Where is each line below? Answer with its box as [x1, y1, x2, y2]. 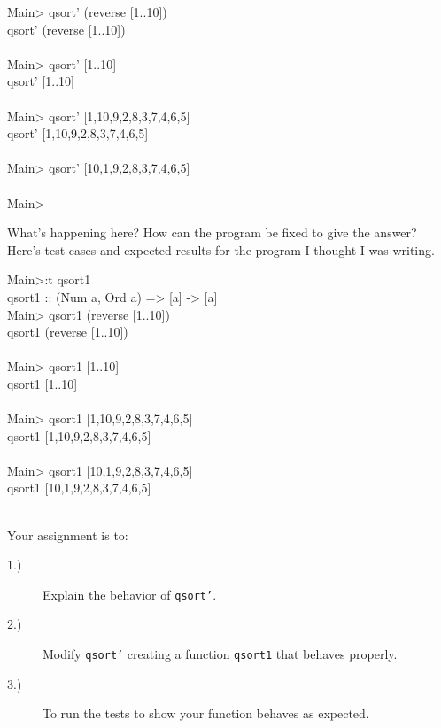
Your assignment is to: [7, 525, 128, 544]
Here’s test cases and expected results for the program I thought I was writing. [7, 240, 435, 259]
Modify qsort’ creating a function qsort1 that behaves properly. [43, 645, 398, 663]
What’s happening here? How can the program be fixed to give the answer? [7, 223, 417, 242]
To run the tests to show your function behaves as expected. [43, 704, 369, 723]
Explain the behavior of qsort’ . [43, 585, 217, 603]
